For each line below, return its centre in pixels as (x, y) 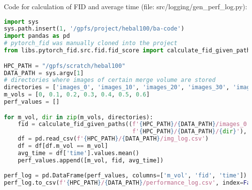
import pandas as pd (37, 36)
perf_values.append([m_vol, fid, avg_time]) (91, 160)
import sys (21, 22)
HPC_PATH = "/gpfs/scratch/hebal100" (65, 66)
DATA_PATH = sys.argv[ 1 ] (44, 73)
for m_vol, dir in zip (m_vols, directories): (79, 117)
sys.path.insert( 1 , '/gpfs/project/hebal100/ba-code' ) (94, 29)
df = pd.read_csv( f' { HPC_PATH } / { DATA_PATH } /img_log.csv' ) (113, 139)
